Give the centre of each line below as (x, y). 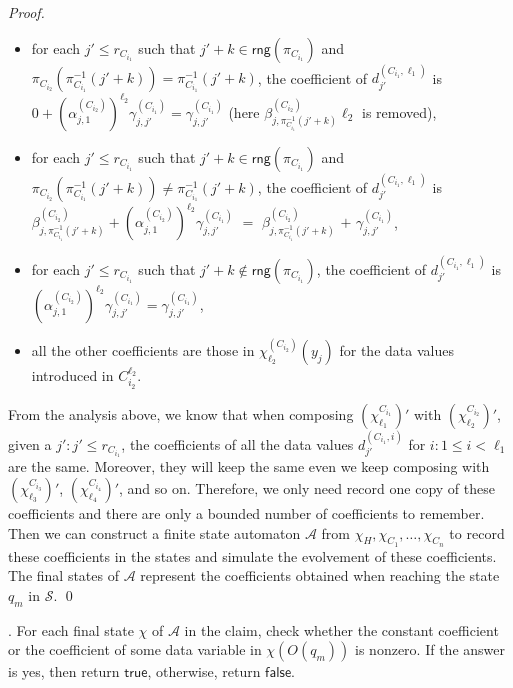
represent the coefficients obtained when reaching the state (320, 575)
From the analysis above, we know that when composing (181, 413)
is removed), (399, 111)
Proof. (26, 12)
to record (477, 532)
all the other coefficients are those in (143, 349)
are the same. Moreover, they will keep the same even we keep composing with (249, 466)
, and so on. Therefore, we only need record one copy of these (307, 488)
